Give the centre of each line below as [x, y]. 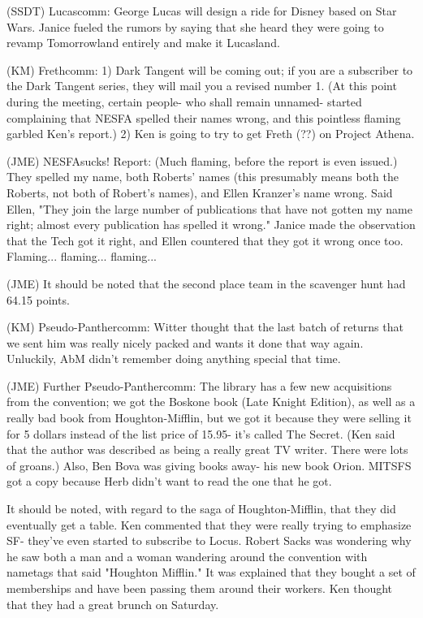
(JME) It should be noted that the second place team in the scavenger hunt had [206, 283]
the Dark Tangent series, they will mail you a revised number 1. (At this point [202, 86]
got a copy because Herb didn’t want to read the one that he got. [169, 481]
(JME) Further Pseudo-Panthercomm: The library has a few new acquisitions [199, 385]
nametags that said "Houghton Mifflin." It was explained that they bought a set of [211, 572]
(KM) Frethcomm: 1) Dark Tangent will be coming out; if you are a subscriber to [210, 69]
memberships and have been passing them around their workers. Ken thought [200, 588]
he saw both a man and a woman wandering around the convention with [187, 556]
